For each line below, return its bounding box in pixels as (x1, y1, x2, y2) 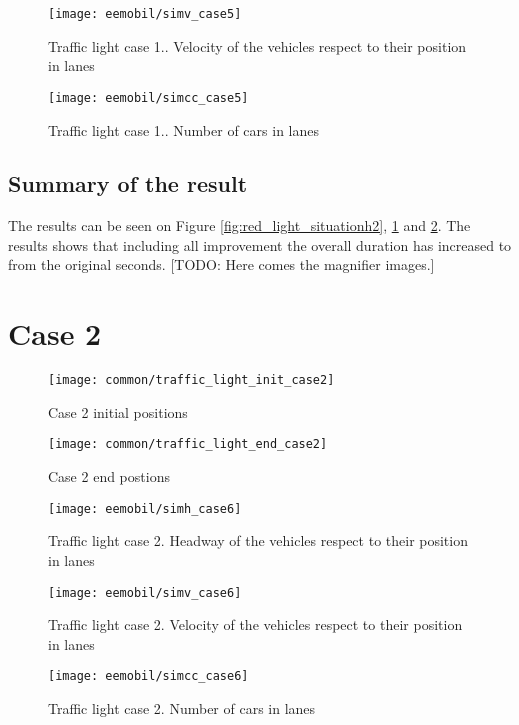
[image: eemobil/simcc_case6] (48, 669, 249, 684)
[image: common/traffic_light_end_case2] (48, 437, 328, 452)
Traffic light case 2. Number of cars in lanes (48, 698, 316, 719)
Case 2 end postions (48, 466, 170, 487)
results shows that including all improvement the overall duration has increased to (8, 234, 512, 255)
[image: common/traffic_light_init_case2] (48, 373, 335, 388)
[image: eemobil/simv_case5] (48, 7, 242, 21)
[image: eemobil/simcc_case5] (48, 90, 249, 105)
